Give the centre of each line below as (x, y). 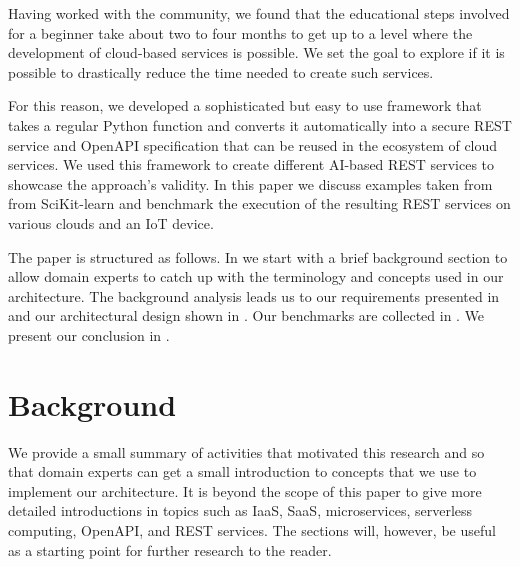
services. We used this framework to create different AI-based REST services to (251, 164)
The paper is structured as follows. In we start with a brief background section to (258, 256)
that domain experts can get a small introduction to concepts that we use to (242, 471)
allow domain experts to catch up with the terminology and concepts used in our (256, 276)
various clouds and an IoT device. (111, 222)
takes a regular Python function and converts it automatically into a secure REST (260, 124)
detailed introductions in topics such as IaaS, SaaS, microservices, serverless (240, 510)
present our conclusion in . (89, 334)
